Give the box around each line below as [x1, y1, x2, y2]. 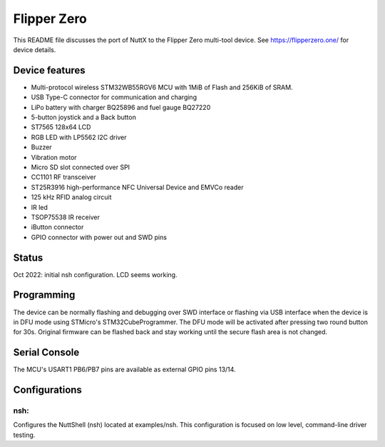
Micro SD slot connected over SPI [31, 163, 130, 171]
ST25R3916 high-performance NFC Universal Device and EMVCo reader [31, 183, 244, 191]
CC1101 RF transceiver [31, 173, 96, 181]
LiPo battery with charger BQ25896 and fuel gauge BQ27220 [31, 103, 211, 111]
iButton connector [31, 223, 84, 231]
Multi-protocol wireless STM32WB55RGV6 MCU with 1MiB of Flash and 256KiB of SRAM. [31, 83, 293, 91]
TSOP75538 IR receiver [31, 213, 100, 221]
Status [13, 251, 43, 263]
